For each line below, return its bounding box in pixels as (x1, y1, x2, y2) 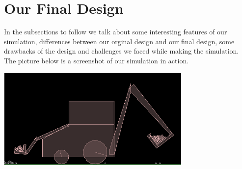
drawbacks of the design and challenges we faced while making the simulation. (4, 46, 239, 56)
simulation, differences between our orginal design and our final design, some (4, 36, 235, 46)
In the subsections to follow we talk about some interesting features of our (4, 27, 227, 37)
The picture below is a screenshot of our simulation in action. (4, 55, 189, 65)
